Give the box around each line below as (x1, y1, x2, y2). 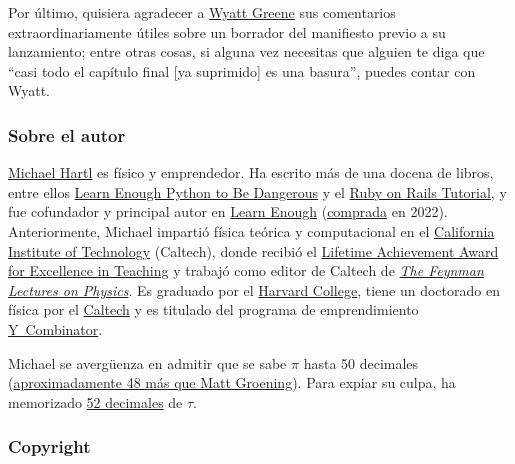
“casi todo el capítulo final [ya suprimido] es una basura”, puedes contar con (8, 60, 476, 81)
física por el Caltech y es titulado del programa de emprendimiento (8, 299, 419, 320)
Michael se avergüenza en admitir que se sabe (8, 352, 287, 373)
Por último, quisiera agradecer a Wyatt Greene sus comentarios (8, 2, 396, 22)
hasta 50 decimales (303, 352, 419, 373)
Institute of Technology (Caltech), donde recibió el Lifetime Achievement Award (8, 240, 499, 261)
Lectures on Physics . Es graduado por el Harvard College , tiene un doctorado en (8, 279, 500, 300)
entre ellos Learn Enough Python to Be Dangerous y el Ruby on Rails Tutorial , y (8, 181, 507, 202)
